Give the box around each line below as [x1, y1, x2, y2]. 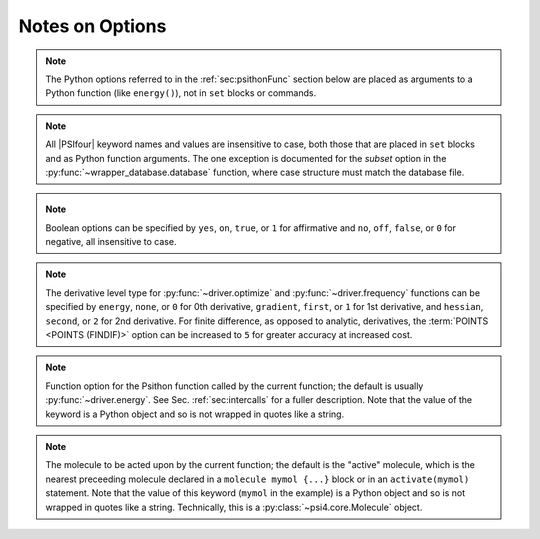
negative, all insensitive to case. [45, 236, 177, 248]
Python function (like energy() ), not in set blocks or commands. [45, 87, 317, 99]
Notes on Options [18, 15, 167, 37]
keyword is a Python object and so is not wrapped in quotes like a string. [45, 408, 345, 420]
